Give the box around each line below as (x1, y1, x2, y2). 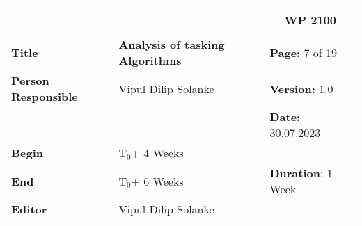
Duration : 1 (269, 165, 333, 181)
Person (11, 72, 49, 88)
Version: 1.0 (269, 80, 333, 97)
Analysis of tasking (118, 36, 225, 52)
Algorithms (118, 52, 182, 68)
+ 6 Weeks (131, 172, 184, 189)
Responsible (11, 88, 78, 104)
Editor (11, 201, 47, 217)
